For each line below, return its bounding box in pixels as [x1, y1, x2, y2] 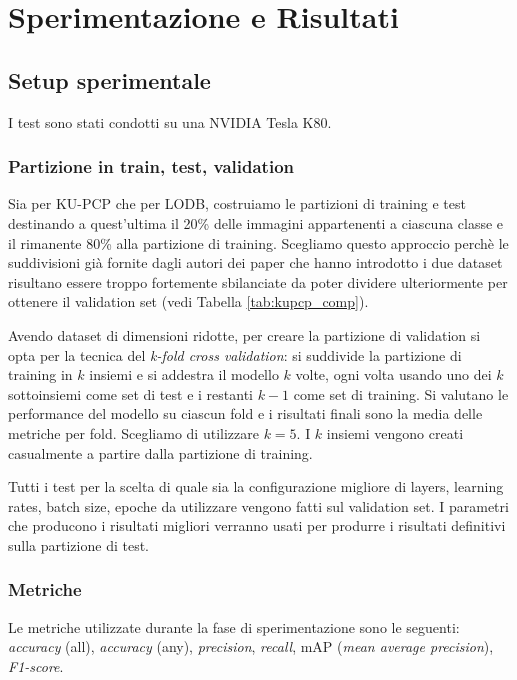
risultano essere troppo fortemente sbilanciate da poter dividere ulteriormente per [8, 271, 508, 292]
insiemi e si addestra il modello [89, 364, 279, 385]
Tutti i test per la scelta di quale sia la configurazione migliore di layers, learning [8, 476, 504, 497]
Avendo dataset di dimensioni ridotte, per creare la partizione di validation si [8, 324, 481, 345]
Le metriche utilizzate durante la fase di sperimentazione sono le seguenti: [8, 616, 460, 637]
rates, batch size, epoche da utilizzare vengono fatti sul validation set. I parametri [8, 495, 509, 516]
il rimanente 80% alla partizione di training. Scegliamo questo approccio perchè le [8, 232, 509, 253]
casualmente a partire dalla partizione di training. [8, 442, 313, 463]
